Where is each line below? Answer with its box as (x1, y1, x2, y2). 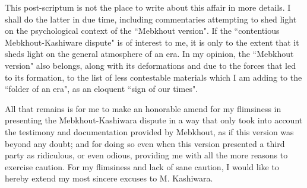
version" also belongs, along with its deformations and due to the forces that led (5, 59, 296, 71)
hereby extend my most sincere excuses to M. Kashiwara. (5, 172, 213, 184)
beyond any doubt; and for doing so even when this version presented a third (5, 137, 285, 149)
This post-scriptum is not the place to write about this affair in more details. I (5, 1, 291, 13)
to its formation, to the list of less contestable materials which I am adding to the (5, 71, 302, 83)
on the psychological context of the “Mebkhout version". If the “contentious (5, 24, 280, 37)
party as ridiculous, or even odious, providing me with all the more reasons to (5, 149, 288, 161)
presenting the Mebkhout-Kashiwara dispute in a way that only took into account (5, 114, 303, 126)
